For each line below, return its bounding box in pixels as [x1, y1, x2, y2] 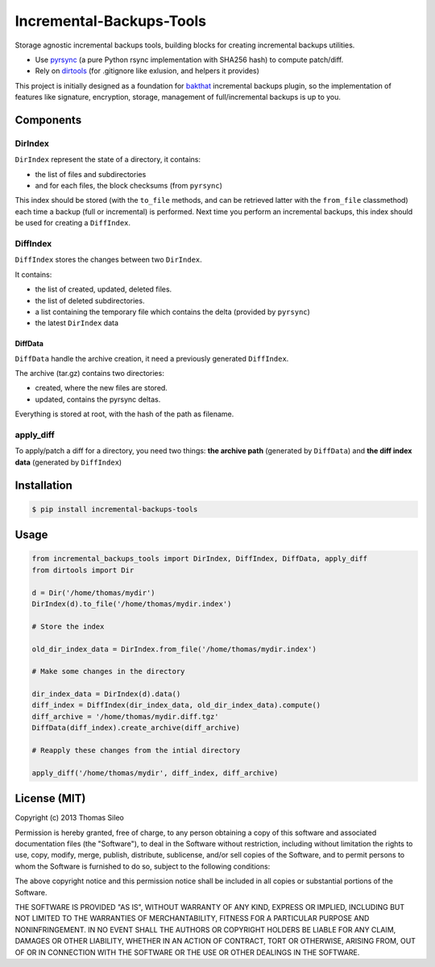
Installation [14, 478, 72, 492]
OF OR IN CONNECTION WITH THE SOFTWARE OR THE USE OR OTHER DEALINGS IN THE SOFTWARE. [14, 947, 360, 957]
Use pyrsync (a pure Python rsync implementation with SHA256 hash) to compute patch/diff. [35, 55, 344, 64]
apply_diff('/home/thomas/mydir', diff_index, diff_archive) [31, 768, 279, 777]
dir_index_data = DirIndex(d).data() [31, 689, 181, 699]
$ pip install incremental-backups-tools [31, 504, 198, 514]
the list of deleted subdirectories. [35, 295, 145, 305]
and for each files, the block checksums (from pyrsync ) [35, 181, 223, 191]
